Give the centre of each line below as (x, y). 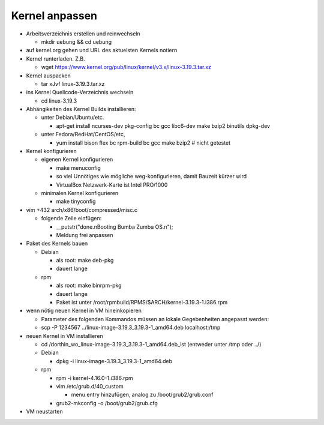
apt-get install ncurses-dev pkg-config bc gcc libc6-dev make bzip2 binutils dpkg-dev (163, 125)
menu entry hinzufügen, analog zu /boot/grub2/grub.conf (142, 395)
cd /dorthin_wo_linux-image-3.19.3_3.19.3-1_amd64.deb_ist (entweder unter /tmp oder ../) (151, 344)
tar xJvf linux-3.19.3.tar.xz (73, 83)
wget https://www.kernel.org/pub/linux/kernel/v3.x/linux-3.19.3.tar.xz (126, 67)
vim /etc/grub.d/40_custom (90, 386)
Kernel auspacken (49, 76)
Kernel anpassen (54, 16)
